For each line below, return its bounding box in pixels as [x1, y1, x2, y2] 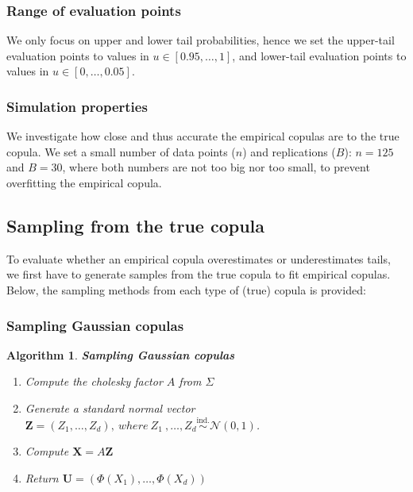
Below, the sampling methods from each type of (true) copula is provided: [6, 281, 366, 298]
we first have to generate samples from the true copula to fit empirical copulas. [6, 266, 391, 283]
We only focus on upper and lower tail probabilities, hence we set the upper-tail [6, 32, 395, 48]
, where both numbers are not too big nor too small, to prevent [62, 159, 370, 175]
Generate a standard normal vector [25, 399, 195, 416]
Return [25, 469, 59, 486]
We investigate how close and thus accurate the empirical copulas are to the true [6, 128, 399, 144]
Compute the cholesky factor [25, 373, 163, 390]
